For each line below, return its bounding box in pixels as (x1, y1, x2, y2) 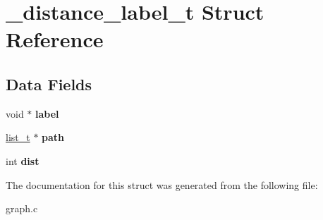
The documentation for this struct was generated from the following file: (6, 177, 318, 192)
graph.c (6, 201, 38, 216)
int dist (6, 153, 39, 168)
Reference (6, 25, 104, 54)
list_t (6, 130, 30, 145)
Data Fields (6, 73, 92, 94)
